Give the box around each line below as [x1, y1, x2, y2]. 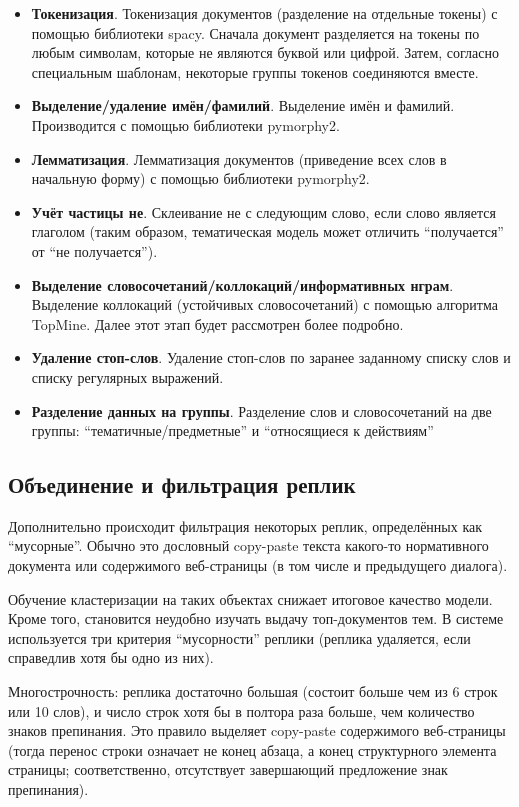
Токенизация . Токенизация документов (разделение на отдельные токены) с [31, 3, 498, 23]
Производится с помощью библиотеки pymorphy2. [31, 114, 340, 135]
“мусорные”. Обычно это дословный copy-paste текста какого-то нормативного [8, 535, 489, 556]
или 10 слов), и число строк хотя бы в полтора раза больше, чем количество [8, 700, 475, 721]
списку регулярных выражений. [31, 366, 224, 387]
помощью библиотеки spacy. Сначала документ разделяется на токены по [31, 22, 480, 43]
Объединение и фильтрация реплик [8, 469, 356, 500]
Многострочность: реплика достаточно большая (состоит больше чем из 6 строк [8, 681, 498, 702]
